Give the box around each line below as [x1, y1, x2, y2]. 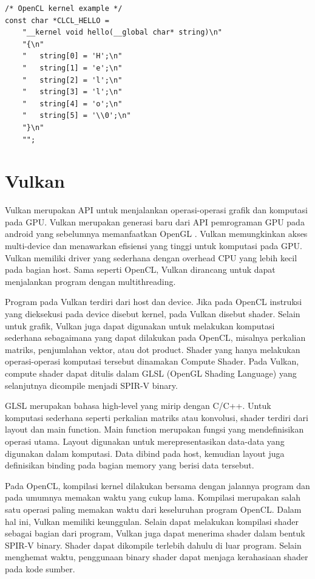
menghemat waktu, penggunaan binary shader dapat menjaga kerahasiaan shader [5, 550, 308, 563]
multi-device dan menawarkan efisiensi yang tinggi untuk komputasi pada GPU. [5, 239, 302, 252]
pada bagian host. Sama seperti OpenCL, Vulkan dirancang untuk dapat [5, 263, 276, 276]
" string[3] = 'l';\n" [22, 87, 123, 97]
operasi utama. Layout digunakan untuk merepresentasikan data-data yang [5, 434, 285, 447]
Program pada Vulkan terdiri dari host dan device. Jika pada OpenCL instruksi [5, 295, 302, 308]
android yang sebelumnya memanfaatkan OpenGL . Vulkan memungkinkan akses [5, 227, 308, 240]
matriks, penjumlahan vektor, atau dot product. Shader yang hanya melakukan [5, 343, 300, 355]
